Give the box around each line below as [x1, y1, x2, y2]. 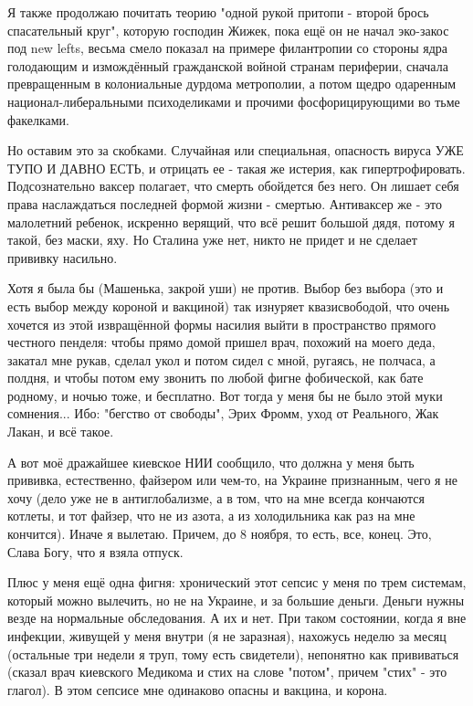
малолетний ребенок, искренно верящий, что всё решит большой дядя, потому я [7, 212, 455, 231]
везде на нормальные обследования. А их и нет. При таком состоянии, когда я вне [7, 608, 467, 627]
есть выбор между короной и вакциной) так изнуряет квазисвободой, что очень [7, 296, 450, 315]
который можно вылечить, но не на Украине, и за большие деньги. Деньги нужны [7, 590, 465, 609]
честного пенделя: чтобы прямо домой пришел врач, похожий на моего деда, [7, 332, 436, 352]
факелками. [7, 110, 69, 129]
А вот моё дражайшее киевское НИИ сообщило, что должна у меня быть [7, 452, 415, 471]
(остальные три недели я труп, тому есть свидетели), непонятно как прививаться [7, 644, 459, 663]
